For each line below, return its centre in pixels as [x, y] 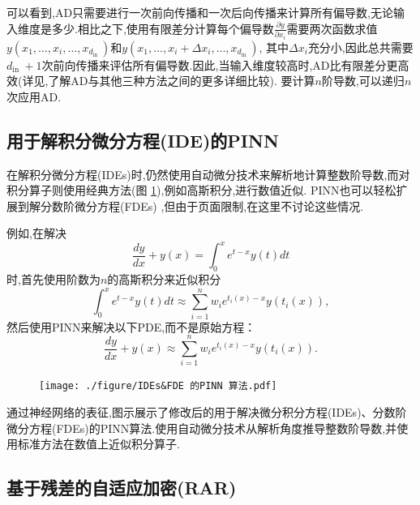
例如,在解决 [36, 233]
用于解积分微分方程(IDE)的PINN [143, 140]
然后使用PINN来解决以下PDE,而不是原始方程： [131, 326]
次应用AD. [34, 96]
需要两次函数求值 [332, 28]
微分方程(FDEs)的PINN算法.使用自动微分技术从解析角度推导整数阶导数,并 [202, 428]
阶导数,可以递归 [363, 81]
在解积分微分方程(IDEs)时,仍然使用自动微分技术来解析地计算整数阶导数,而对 [208, 174]
